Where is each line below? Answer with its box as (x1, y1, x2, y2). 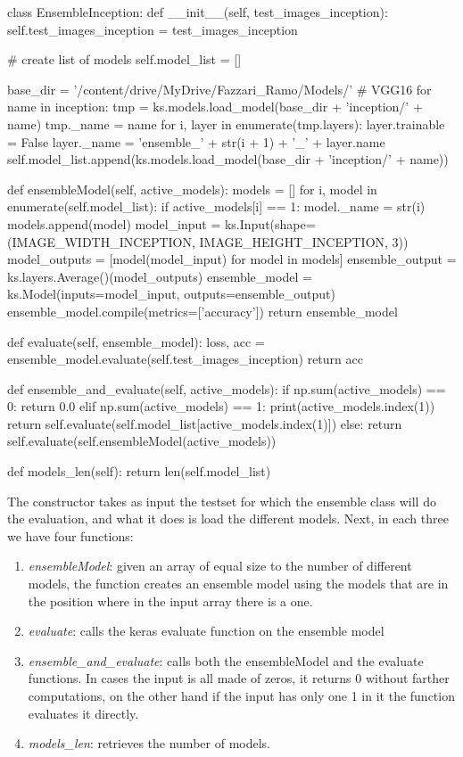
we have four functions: (7, 526, 134, 545)
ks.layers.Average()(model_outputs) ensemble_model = (7, 267, 312, 285)
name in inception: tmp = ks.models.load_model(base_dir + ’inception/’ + (7, 97, 423, 116)
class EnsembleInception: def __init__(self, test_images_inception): (7, 3, 388, 21)
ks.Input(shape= (224, 214, 316, 233)
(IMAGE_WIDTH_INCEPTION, (7, 232, 195, 251)
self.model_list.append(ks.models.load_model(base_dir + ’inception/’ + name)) (7, 150, 449, 169)
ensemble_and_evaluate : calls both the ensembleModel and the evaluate (28, 651, 424, 670)
